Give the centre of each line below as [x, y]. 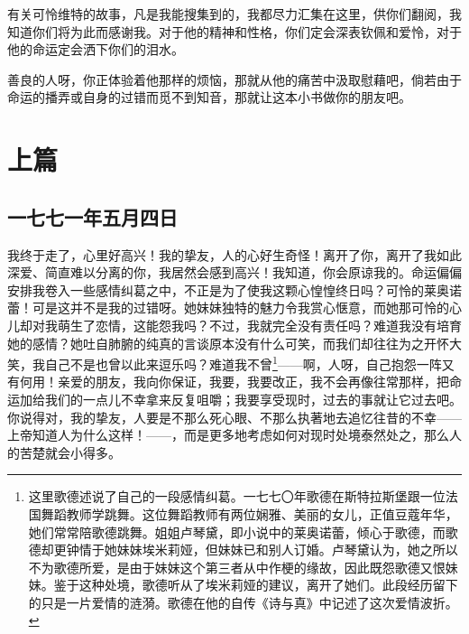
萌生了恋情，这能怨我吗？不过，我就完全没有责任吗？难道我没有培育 [259, 325]
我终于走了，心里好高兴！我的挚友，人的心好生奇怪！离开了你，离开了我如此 [234, 254]
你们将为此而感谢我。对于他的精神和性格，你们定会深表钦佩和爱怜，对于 [247, 31]
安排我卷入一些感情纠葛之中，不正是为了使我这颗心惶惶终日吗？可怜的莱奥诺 [234, 289]
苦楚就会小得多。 [70, 452]
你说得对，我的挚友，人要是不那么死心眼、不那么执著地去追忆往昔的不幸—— [234, 417]
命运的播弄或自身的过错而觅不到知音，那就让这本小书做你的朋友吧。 [209, 97]
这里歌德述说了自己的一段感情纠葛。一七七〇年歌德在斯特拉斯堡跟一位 [237, 496]
